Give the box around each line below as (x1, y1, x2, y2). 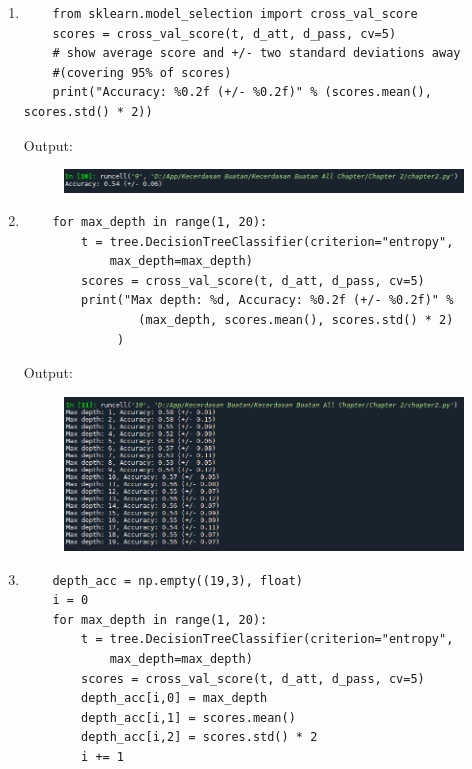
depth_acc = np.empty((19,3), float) (52, 573, 303, 588)
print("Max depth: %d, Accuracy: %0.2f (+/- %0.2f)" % (81, 293, 454, 308)
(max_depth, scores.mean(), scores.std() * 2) (138, 313, 454, 328)
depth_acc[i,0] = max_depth (81, 691, 268, 706)
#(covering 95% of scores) (52, 65, 232, 80)
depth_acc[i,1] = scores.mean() (81, 710, 296, 725)
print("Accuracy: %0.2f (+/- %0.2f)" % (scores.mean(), (52, 85, 432, 100)
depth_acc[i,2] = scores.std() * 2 (81, 730, 318, 745)
